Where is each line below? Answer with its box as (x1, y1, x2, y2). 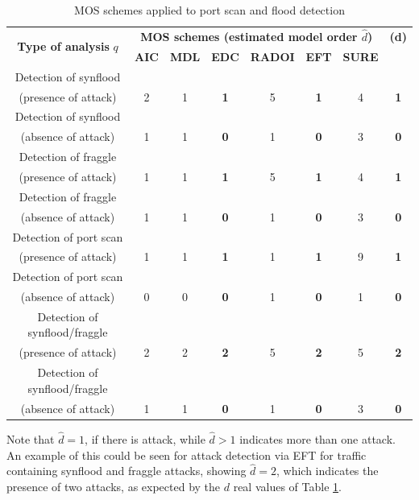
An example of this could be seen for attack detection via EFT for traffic (6, 446, 367, 463)
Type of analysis (17, 38, 110, 55)
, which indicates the (276, 462, 379, 479)
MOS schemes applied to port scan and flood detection (74, 2, 345, 18)
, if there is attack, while (85, 430, 205, 447)
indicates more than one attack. (239, 430, 396, 447)
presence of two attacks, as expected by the (6, 477, 221, 494)
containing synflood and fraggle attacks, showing (6, 462, 247, 479)
